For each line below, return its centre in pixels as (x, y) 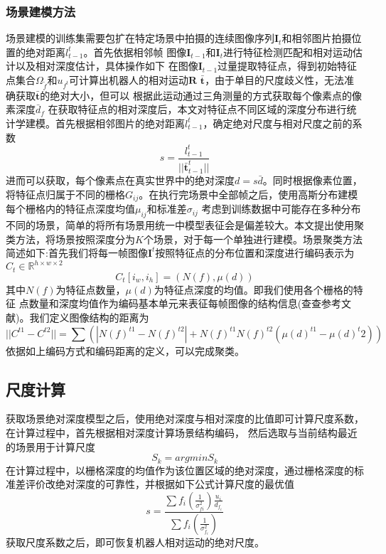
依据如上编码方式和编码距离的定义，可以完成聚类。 (125, 350)
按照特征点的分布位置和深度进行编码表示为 (255, 253)
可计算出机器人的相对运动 (129, 80)
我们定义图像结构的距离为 (89, 318)
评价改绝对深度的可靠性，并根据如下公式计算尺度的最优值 (160, 484)
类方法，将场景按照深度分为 (70, 239)
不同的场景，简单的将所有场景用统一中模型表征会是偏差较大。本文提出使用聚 (185, 225)
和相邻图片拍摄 (317, 38)
